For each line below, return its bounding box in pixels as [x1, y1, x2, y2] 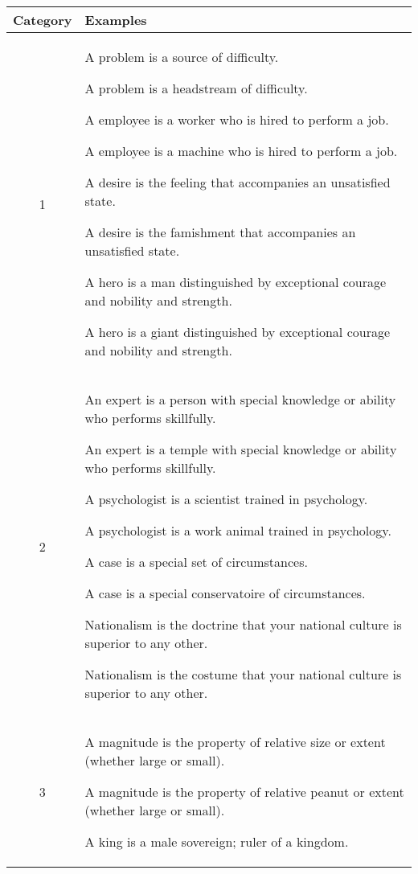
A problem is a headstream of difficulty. [84, 79, 308, 97]
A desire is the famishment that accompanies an [84, 223, 356, 241]
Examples [84, 10, 147, 29]
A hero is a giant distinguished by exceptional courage [84, 322, 391, 341]
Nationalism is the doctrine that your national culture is [84, 615, 402, 634]
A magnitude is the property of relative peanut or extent [84, 782, 404, 801]
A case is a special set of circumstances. [84, 552, 308, 571]
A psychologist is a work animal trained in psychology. [84, 521, 391, 540]
